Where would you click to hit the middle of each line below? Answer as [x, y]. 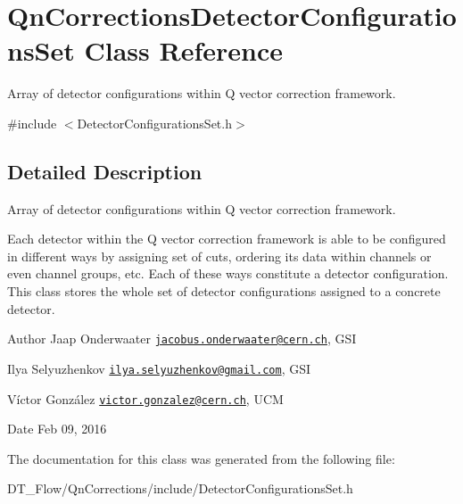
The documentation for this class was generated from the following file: [201, 458]
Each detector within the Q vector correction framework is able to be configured [227, 239]
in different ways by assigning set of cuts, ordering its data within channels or [219, 256]
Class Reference [183, 50]
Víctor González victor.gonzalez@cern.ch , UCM [145, 398]
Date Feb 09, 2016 [57, 429]
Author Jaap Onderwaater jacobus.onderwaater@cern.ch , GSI [182, 339]
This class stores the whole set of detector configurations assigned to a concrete [224, 291]
